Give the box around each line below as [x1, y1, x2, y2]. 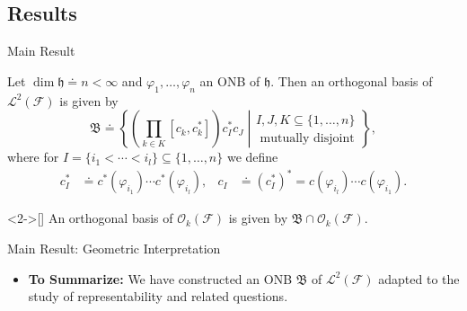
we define [226, 147, 278, 166]
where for [7, 147, 59, 166]
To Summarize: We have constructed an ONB [28, 269, 293, 288]
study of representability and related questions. [28, 287, 288, 306]
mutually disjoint [260, 131, 355, 145]
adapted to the [378, 269, 460, 288]
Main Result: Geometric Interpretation [7, 238, 221, 257]
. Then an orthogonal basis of [270, 71, 433, 90]
